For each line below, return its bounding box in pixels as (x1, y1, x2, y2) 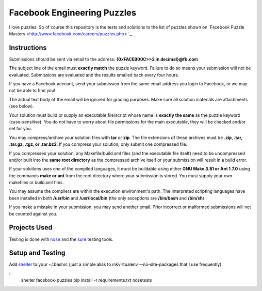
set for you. (9, 126, 32, 132)
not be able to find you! (9, 88, 56, 93)
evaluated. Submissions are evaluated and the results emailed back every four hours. (9, 72, 180, 77)
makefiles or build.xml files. (9, 180, 64, 185)
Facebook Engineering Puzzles (9, 7, 137, 18)
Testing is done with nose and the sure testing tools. (9, 236, 114, 242)
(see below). (9, 103, 34, 109)
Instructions (9, 44, 47, 52)
